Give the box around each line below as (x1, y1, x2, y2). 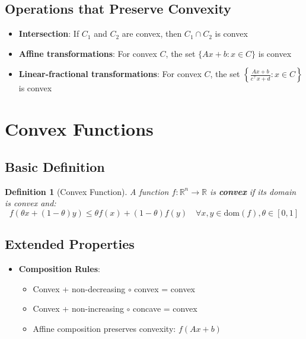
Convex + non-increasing (33, 302, 124, 315)
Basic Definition (5, 157, 105, 175)
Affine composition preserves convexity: (33, 322, 176, 334)
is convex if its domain (209, 185, 297, 197)
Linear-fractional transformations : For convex (18, 68, 202, 80)
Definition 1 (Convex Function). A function (5, 185, 169, 197)
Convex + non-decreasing (33, 282, 126, 295)
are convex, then (122, 27, 182, 40)
